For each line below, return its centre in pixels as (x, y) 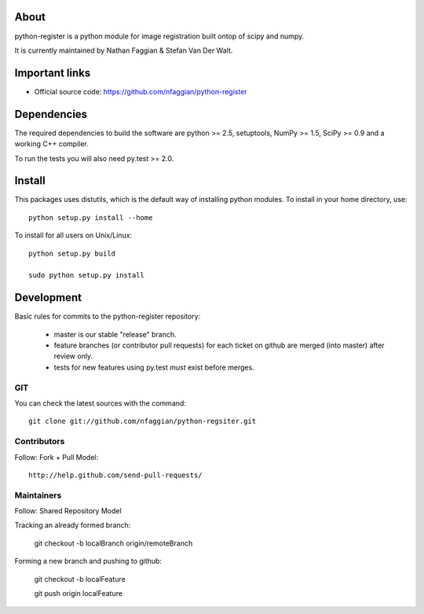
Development (48, 298)
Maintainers (38, 495)
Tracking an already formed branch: (73, 525)
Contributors (40, 442)
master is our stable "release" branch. (115, 334)
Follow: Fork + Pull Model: (57, 457)
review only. (73, 356)
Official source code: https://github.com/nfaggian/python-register (141, 91)
